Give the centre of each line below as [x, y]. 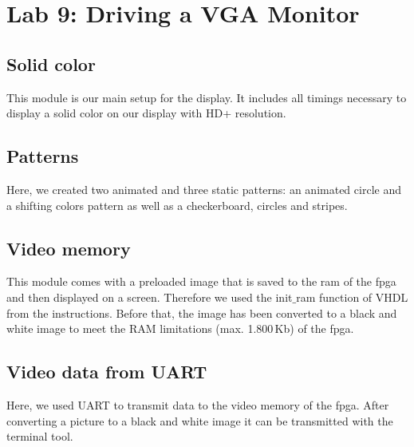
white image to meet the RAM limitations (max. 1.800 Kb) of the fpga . [180, 328]
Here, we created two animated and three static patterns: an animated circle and [204, 189]
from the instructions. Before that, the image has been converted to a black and [202, 313]
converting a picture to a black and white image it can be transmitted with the [200, 420]
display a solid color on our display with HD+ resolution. [146, 113]
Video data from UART [107, 372]
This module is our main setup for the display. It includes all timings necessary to [207, 97]
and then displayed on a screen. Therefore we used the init [150, 297]
